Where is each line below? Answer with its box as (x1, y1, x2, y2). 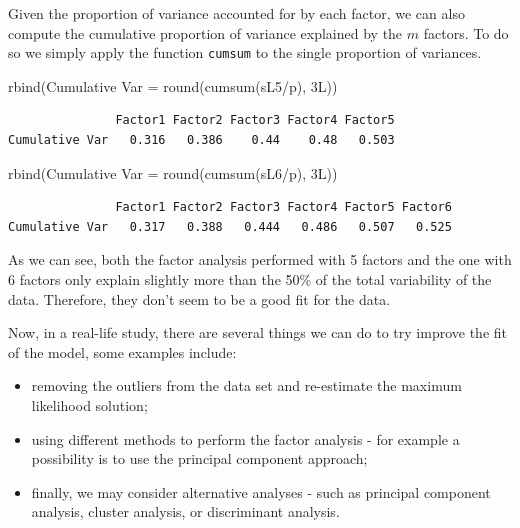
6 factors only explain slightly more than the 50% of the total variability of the (8, 269, 492, 289)
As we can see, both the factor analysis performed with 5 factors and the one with (8, 249, 512, 270)
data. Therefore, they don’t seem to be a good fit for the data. (8, 288, 391, 309)
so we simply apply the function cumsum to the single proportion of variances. (8, 42, 482, 63)
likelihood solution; (31, 394, 148, 415)
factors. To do (423, 22, 509, 43)
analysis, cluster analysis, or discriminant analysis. (31, 501, 340, 522)
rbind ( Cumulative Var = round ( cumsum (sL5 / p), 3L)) (8, 75, 338, 96)
